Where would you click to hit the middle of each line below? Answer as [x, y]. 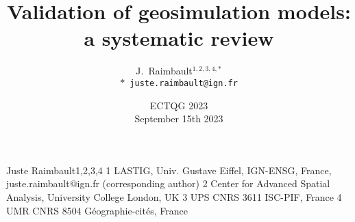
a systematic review [179, 38]
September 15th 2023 [179, 119]
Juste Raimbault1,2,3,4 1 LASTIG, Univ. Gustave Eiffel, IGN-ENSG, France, [169, 170]
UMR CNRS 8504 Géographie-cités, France [97, 210]
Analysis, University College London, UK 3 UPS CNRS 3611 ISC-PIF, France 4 [174, 196]
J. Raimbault [164, 71]
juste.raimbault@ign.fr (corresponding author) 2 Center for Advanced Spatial [168, 183]
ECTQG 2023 [179, 105]
